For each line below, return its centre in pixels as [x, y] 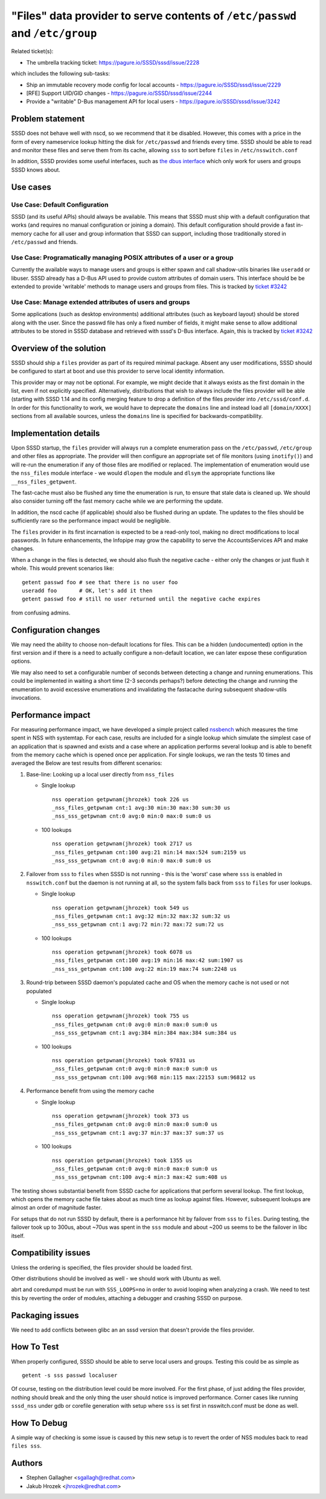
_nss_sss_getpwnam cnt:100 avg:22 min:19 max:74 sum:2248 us [144, 969]
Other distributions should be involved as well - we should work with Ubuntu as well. [116, 1278]
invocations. [26, 697]
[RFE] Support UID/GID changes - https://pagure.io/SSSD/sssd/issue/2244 [119, 93]
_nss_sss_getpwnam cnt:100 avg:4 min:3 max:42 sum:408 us [140, 1177]
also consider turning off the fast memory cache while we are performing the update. [117, 501]
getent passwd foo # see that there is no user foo [100, 582]
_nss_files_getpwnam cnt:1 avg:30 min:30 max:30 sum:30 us [141, 808]
